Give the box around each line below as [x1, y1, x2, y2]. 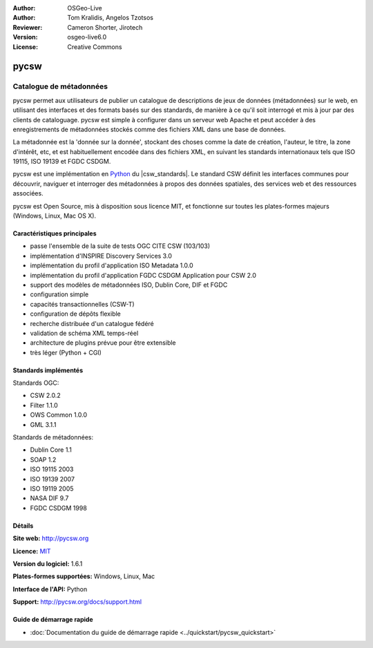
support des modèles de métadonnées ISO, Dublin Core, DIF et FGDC [30, 280, 228, 289]
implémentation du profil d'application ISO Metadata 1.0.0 [30, 261, 193, 269]
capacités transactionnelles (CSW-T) [30, 300, 135, 308]
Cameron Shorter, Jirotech [67, 23, 143, 31]
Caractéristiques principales [12, 229, 97, 238]
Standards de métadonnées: [12, 433, 93, 441]
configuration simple [30, 290, 89, 298]
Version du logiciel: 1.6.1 [12, 560, 83, 568]
